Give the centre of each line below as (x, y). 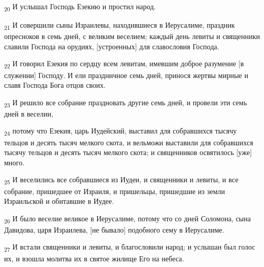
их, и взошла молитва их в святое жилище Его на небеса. (94, 258)
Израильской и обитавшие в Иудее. (59, 201)
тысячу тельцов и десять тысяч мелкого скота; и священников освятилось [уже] (128, 152)
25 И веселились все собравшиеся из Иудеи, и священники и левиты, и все (121, 180)
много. (14, 162)
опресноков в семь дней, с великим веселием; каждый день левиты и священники (132, 36)
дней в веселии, (29, 113)
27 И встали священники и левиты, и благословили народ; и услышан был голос (130, 247)
